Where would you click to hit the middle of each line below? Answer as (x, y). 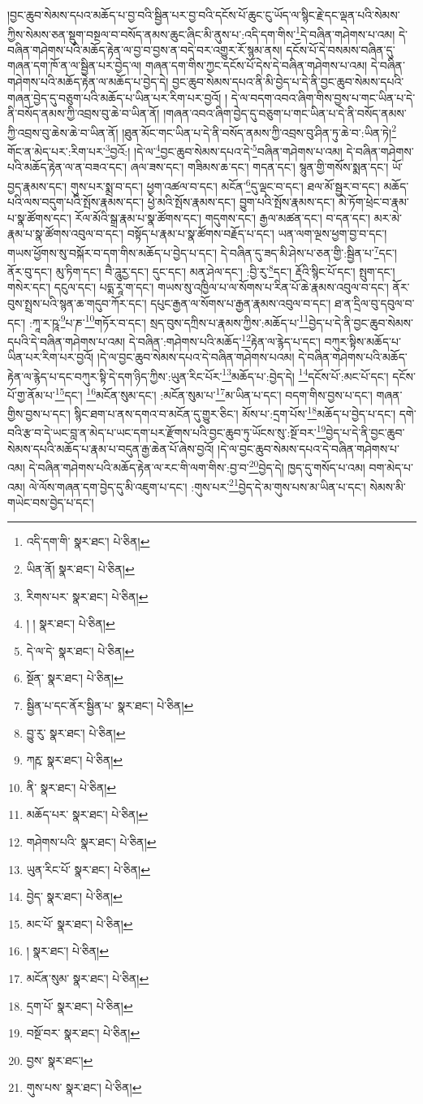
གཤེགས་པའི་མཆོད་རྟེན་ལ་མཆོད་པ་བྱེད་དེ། (88, 82)
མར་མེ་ (388, 217)
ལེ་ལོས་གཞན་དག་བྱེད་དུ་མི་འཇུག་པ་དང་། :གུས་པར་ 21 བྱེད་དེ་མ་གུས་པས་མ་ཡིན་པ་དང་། (197, 485)
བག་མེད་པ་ (391, 467)
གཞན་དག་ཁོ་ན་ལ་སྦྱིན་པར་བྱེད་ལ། (75, 65)
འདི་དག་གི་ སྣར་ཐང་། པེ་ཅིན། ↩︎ (88, 541)
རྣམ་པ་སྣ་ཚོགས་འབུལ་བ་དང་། (65, 234)
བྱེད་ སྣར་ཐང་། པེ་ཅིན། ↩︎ (74, 896)
